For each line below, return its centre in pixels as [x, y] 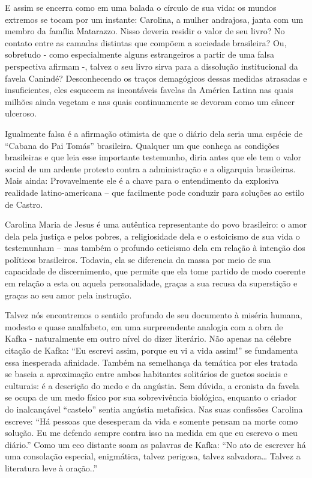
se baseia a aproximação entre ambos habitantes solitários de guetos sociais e [146, 374]
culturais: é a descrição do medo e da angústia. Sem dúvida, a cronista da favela [152, 385]
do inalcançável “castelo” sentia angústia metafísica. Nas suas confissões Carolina [154, 409]
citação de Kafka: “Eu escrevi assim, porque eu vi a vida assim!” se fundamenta [151, 350]
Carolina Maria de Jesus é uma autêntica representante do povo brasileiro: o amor [156, 224]
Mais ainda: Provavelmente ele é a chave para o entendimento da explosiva [142, 180]
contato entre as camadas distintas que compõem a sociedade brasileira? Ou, [146, 42]
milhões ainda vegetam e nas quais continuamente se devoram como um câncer [150, 101]
